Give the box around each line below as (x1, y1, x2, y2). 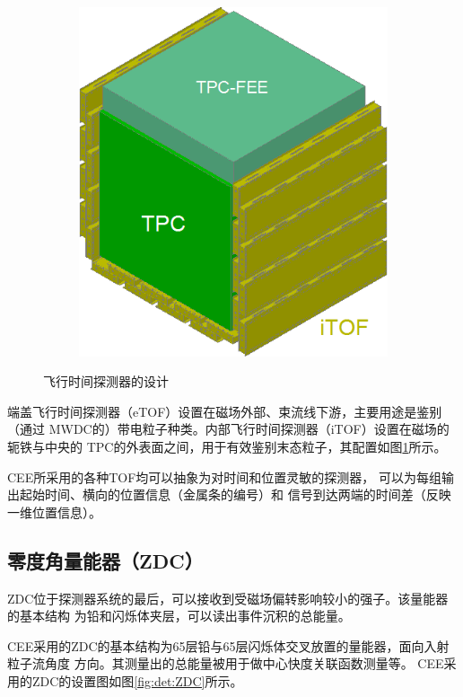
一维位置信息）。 (7, 502, 101, 521)
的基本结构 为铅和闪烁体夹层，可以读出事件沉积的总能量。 (7, 606, 351, 625)
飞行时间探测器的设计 (43, 372, 169, 391)
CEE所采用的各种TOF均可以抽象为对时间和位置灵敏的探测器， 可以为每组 (7, 467, 441, 486)
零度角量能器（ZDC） (7, 546, 204, 574)
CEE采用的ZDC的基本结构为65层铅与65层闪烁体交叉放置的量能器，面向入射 (7, 636, 450, 655)
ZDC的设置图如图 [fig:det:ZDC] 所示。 (31, 671, 243, 690)
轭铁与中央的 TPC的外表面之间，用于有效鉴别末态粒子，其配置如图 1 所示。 (7, 437, 447, 455)
